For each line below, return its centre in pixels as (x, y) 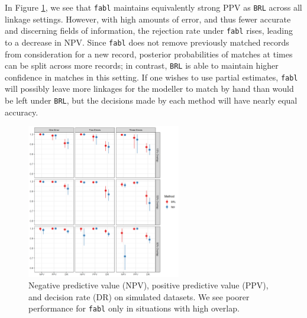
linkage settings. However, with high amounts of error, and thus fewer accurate (148, 19)
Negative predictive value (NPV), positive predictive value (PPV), (148, 285)
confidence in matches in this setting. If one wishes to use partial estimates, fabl (151, 77)
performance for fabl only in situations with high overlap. (134, 308)
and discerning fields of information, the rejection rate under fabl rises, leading (149, 30)
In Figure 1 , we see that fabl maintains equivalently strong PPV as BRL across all (153, 7)
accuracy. (22, 112)
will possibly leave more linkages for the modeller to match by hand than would (149, 89)
